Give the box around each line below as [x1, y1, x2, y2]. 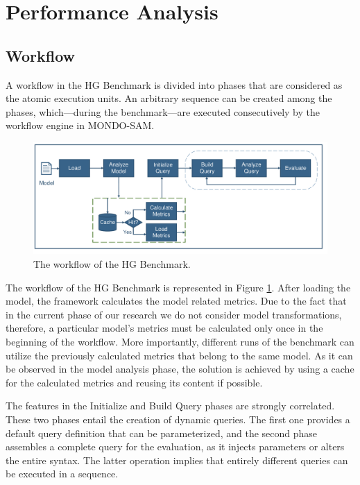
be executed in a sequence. [6, 466, 119, 481]
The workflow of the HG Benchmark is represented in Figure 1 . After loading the [6, 280, 351, 294]
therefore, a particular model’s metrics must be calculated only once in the [6, 321, 323, 335]
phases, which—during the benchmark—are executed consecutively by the [6, 104, 320, 119]
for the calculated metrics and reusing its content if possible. [6, 375, 263, 389]
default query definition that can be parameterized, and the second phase [6, 425, 318, 440]
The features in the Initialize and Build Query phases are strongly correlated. [6, 398, 335, 413]
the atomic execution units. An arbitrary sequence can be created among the [6, 91, 332, 105]
